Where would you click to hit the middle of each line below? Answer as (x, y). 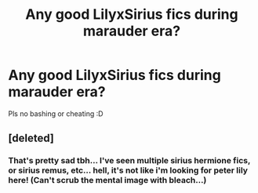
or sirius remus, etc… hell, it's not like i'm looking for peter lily (128, 170)
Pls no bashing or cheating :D (56, 113)
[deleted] (31, 138)
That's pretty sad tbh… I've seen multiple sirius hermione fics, (129, 161)
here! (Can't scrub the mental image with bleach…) (107, 180)
